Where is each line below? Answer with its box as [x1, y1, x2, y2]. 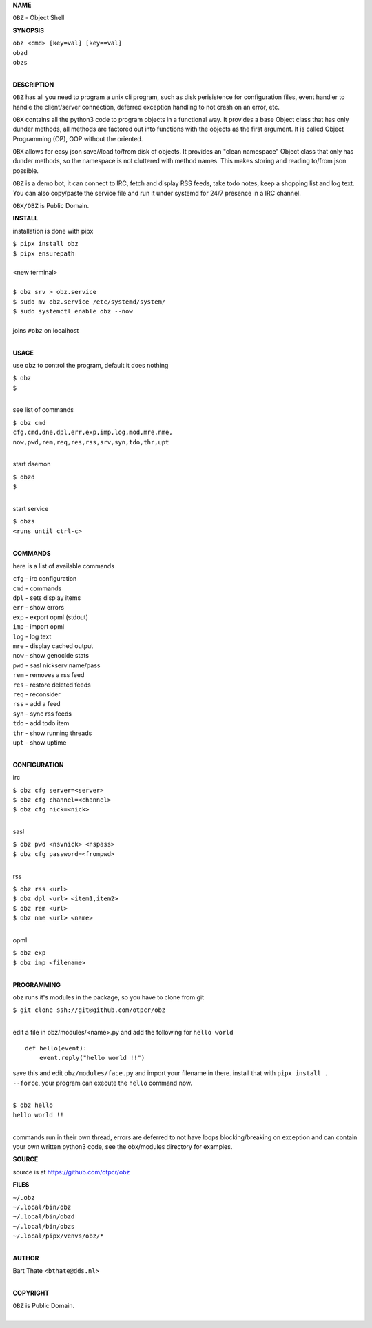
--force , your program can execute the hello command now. [12, 1079, 193, 1087]
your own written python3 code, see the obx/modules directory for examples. [12, 1143, 233, 1151]
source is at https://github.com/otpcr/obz [12, 1168, 130, 1176]
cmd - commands [12, 584, 62, 592]
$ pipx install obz [12, 240, 79, 248]
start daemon [12, 460, 51, 468]
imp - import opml [12, 623, 65, 631]
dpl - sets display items [12, 594, 81, 602]
